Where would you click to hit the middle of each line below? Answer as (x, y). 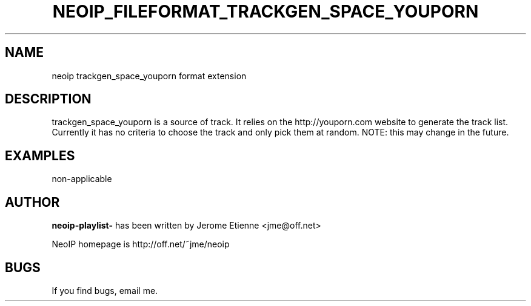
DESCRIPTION (48, 99)
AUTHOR (32, 202)
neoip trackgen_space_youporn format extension (149, 76)
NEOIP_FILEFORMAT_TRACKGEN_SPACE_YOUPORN (265, 11)
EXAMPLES (40, 155)
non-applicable (82, 179)
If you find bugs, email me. (105, 290)
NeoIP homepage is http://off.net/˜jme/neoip (141, 244)
